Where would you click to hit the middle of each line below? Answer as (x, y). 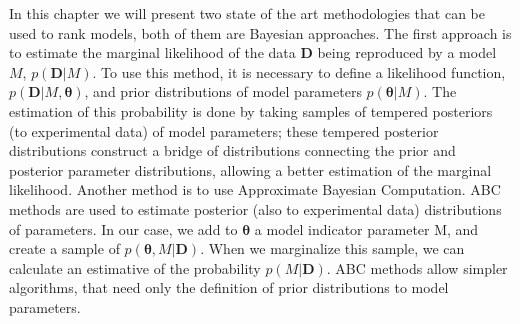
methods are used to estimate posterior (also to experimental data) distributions (255, 208)
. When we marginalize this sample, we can (332, 248)
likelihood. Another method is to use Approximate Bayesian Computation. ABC (255, 189)
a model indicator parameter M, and (366, 228)
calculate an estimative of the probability (135, 267)
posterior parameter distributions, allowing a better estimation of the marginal (250, 169)
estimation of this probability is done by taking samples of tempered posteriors (251, 110)
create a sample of (64, 248)
